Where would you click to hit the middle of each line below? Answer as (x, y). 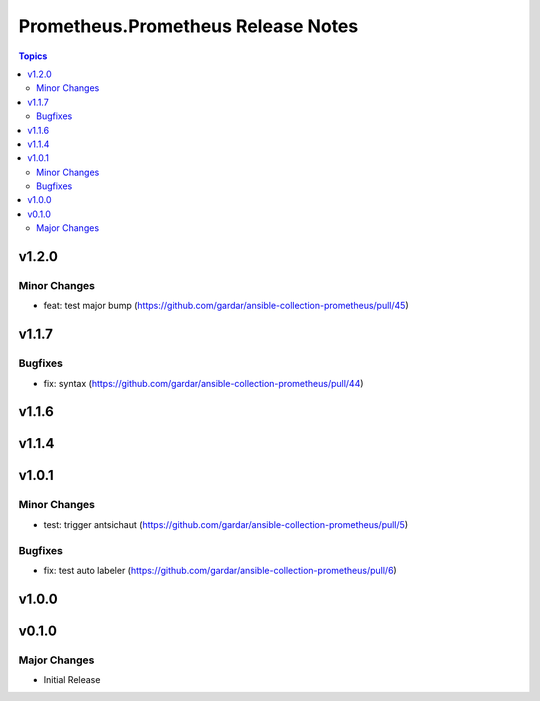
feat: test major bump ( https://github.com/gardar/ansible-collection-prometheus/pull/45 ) (226, 306)
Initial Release (72, 680)
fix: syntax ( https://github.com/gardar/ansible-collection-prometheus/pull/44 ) (203, 383)
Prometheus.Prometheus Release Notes (188, 26)
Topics (33, 56)
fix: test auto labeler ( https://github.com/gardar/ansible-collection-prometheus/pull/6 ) (220, 570)
